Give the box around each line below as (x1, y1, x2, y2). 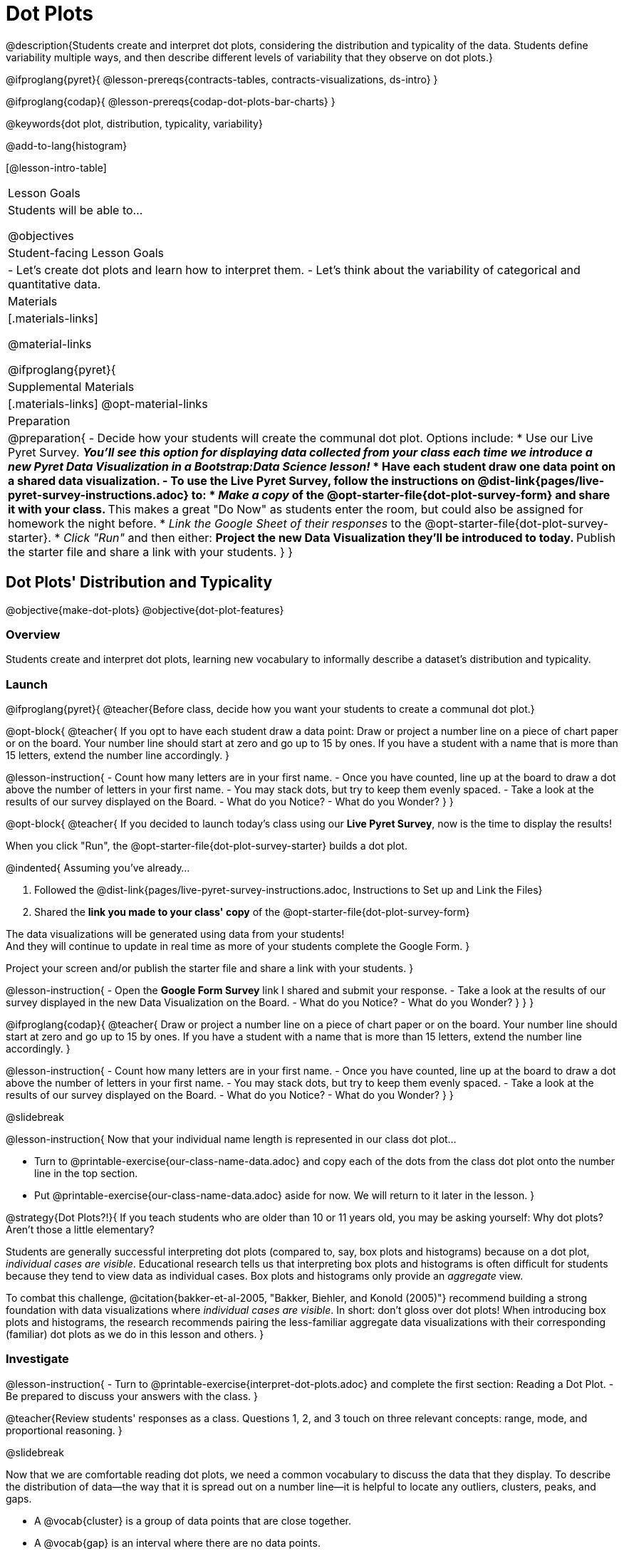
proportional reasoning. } (6, 1424, 123, 1436)
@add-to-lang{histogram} (6, 139, 128, 152)
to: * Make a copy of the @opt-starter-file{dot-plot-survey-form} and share (191, 487, 610, 502)
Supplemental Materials (8, 379, 135, 394)
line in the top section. (34, 1167, 138, 1180)
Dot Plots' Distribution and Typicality (6, 573, 273, 592)
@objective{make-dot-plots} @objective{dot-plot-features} (6, 603, 284, 616)
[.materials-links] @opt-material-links (8, 396, 208, 411)
